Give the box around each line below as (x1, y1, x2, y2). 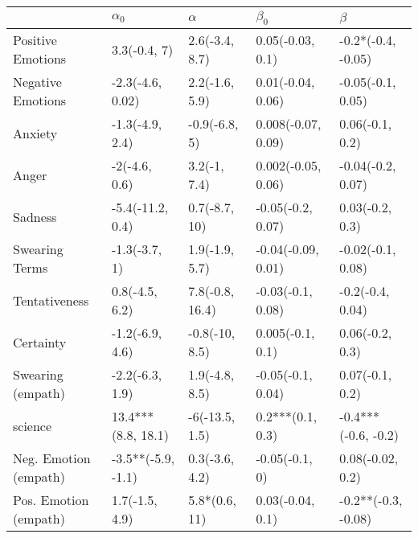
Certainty (13, 332, 67, 351)
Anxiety (13, 123, 58, 142)
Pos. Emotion (13, 491, 89, 510)
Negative (13, 72, 62, 92)
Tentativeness (13, 290, 89, 310)
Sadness (13, 207, 57, 226)
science (13, 416, 52, 435)
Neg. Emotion (13, 449, 91, 468)
